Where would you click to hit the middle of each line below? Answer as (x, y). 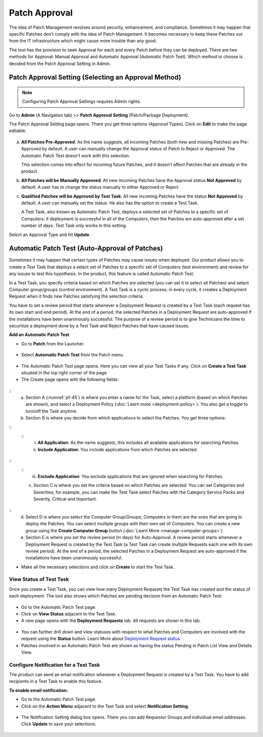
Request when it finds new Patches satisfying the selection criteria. (76, 296)
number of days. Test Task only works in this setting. (74, 226)
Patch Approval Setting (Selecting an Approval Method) (95, 77)
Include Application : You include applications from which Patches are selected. (118, 449)
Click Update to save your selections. (59, 724)
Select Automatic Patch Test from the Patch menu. (73, 355)
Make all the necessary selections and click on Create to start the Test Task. (98, 567)
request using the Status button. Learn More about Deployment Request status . (101, 638)
